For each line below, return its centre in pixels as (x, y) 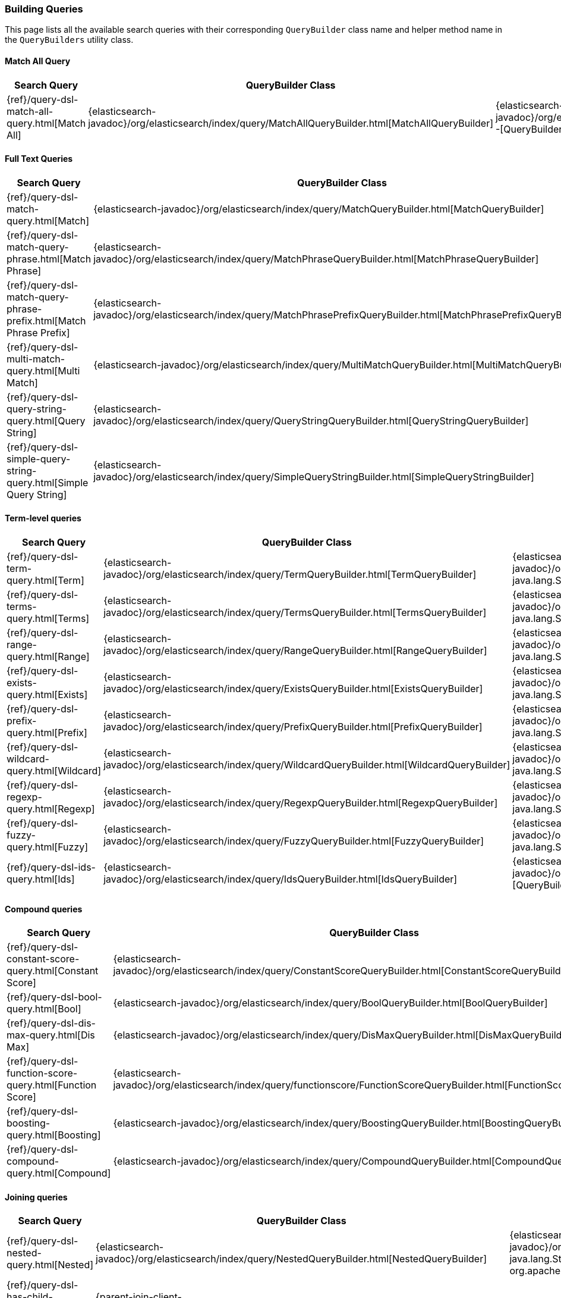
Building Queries (44, 9)
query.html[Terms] (48, 619)
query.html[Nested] (50, 1265)
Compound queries (44, 909)
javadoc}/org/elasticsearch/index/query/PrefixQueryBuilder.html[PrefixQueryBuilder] (293, 727)
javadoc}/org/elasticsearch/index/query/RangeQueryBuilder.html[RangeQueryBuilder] (295, 651)
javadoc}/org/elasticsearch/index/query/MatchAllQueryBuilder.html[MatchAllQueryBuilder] (291, 123)
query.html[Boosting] (54, 1135)
